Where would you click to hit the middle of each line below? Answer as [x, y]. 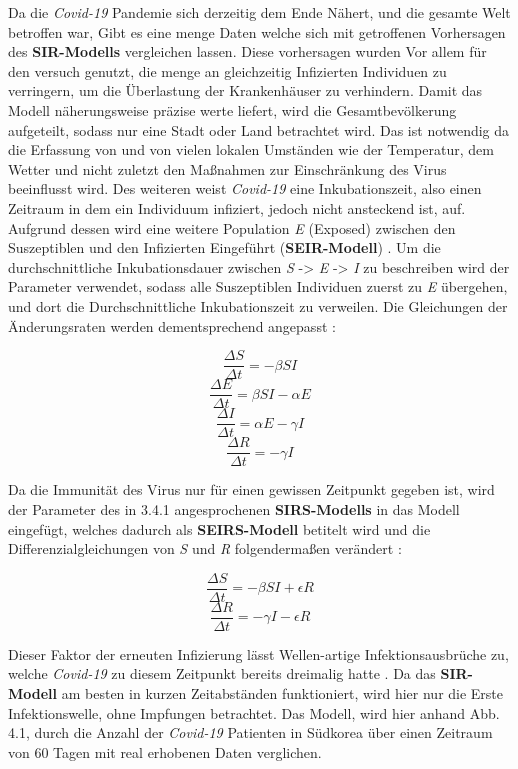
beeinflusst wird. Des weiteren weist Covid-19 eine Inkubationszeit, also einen [245, 188]
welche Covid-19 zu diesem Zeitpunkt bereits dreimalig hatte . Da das [222, 673]
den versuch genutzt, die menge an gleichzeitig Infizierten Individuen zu [227, 70]
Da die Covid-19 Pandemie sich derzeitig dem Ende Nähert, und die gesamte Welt [259, 12]
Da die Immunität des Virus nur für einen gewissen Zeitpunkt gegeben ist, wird [251, 489]
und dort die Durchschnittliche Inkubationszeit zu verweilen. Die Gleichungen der [258, 305]
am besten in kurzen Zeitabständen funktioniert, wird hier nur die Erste [282, 693]
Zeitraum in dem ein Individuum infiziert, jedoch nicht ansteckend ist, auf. [237, 207]
